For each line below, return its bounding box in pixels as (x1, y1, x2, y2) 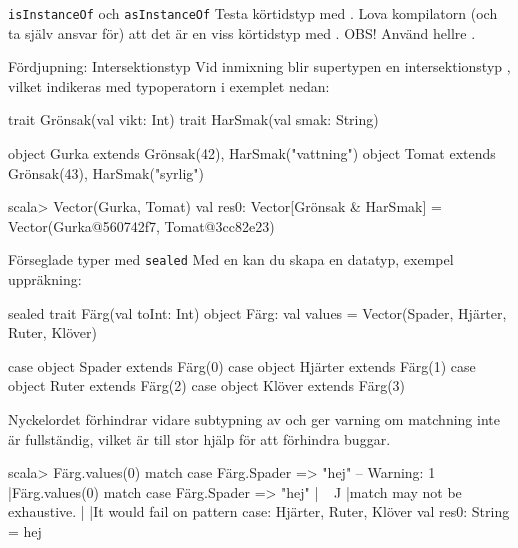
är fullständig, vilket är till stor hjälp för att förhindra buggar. (8, 428, 391, 449)
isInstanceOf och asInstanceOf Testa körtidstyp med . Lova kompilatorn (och (8, 3, 498, 23)
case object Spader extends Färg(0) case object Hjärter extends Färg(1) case (8, 355, 476, 376)
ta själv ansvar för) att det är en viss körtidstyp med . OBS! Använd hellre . (8, 22, 476, 43)
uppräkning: (8, 269, 82, 290)
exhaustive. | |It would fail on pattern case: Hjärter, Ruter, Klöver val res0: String (8, 501, 510, 522)
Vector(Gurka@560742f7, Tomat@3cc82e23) (8, 215, 275, 236)
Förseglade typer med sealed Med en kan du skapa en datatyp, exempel (8, 249, 454, 270)
